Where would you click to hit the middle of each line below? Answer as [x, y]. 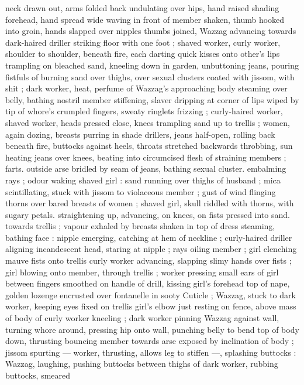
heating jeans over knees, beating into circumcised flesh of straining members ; [146, 157]
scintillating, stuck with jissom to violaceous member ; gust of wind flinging [141, 191]
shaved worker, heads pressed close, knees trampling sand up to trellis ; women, [148, 122]
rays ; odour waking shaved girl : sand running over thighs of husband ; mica [143, 180]
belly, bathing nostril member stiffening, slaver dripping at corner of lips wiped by [152, 99]
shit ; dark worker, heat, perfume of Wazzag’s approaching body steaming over [146, 88]
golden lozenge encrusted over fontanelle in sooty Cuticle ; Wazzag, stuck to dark [151, 294]
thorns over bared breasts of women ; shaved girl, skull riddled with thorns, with [150, 203]
